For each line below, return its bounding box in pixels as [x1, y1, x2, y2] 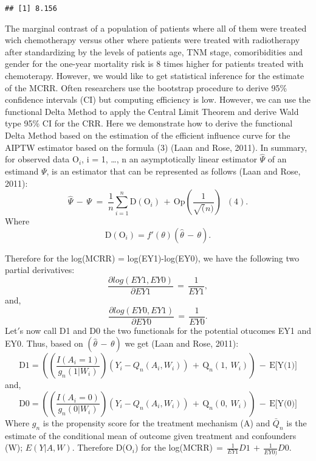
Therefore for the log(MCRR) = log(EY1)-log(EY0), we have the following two [5, 251, 300, 264]
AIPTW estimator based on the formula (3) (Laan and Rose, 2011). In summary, [5, 140, 307, 153]
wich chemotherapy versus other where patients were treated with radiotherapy [5, 33, 300, 46]
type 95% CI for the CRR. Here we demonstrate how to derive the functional [5, 117, 293, 130]
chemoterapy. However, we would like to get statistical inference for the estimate [5, 69, 304, 82]
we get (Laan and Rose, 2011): [125, 337, 239, 350]
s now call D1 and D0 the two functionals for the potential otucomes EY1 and [19, 324, 311, 336]
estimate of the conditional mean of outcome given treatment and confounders [5, 429, 297, 442]
